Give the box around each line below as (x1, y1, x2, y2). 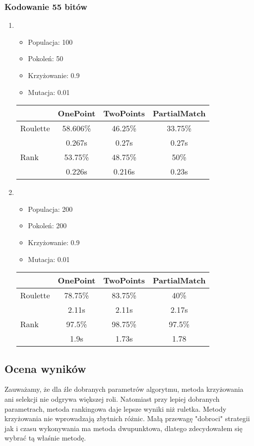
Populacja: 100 (28, 36, 73, 47)
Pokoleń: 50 (28, 53, 63, 64)
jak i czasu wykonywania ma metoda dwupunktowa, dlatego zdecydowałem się (4, 423, 243, 433)
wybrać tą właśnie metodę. (4, 433, 86, 443)
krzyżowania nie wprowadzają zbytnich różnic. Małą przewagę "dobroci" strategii (4, 413, 250, 424)
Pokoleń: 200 (28, 220, 67, 231)
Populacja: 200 (28, 203, 73, 214)
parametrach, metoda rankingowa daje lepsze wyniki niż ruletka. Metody (4, 403, 227, 414)
